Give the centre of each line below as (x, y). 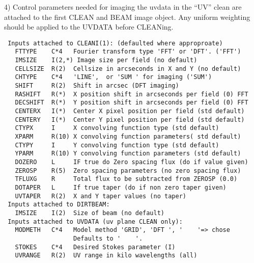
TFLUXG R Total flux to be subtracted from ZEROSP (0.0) (126, 179)
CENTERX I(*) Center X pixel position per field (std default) (130, 111)
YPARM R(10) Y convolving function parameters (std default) (128, 154)
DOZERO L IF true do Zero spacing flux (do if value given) (132, 162)
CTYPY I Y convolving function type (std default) (117, 145)
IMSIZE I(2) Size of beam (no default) (90, 213)
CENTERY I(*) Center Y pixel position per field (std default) (130, 120)
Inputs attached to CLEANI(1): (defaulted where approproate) (115, 43)
